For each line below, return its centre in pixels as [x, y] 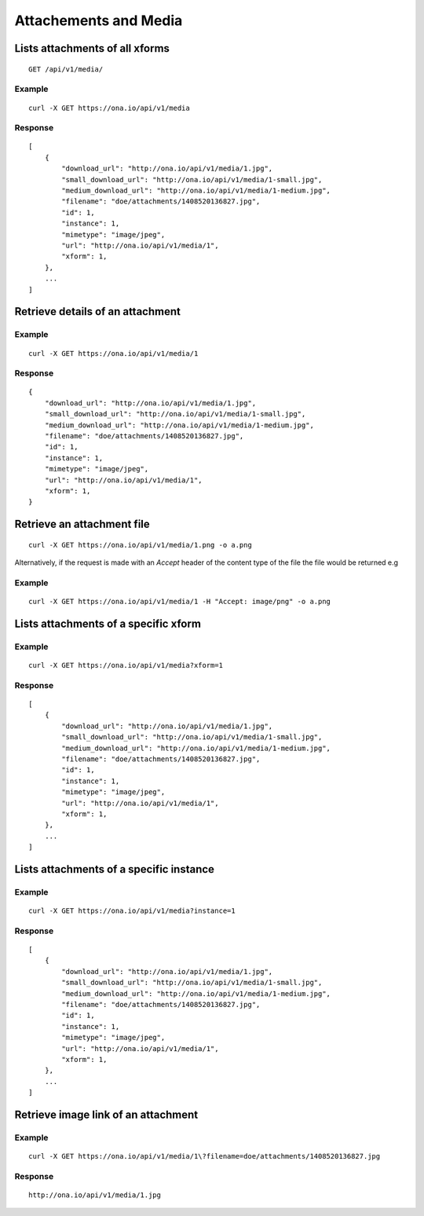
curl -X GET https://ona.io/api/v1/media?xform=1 [126, 665]
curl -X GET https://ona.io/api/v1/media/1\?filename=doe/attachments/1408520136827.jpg [205, 1156]
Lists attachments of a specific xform [108, 623]
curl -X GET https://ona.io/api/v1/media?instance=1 [132, 911]
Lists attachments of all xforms [92, 48]
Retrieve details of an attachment [97, 311]
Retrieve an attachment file [82, 524]
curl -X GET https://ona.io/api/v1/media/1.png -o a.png [141, 545]
